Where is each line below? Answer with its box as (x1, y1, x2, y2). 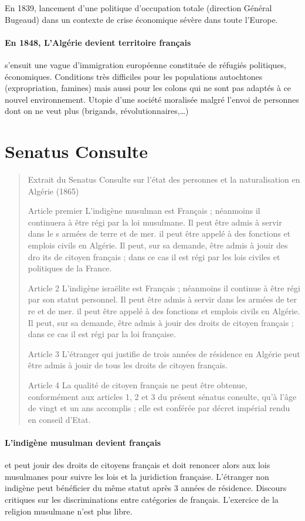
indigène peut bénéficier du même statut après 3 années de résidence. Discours (5, 482, 287, 494)
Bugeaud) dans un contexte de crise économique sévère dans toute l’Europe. (5, 13, 278, 25)
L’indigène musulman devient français (5, 436, 161, 448)
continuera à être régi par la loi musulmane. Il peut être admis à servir (28, 216, 282, 228)
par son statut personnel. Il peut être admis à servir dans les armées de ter (28, 293, 297, 305)
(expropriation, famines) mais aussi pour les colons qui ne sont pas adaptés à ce (5, 82, 292, 94)
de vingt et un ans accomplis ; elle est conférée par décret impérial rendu (28, 402, 290, 414)
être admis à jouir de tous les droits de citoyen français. (28, 359, 228, 371)
